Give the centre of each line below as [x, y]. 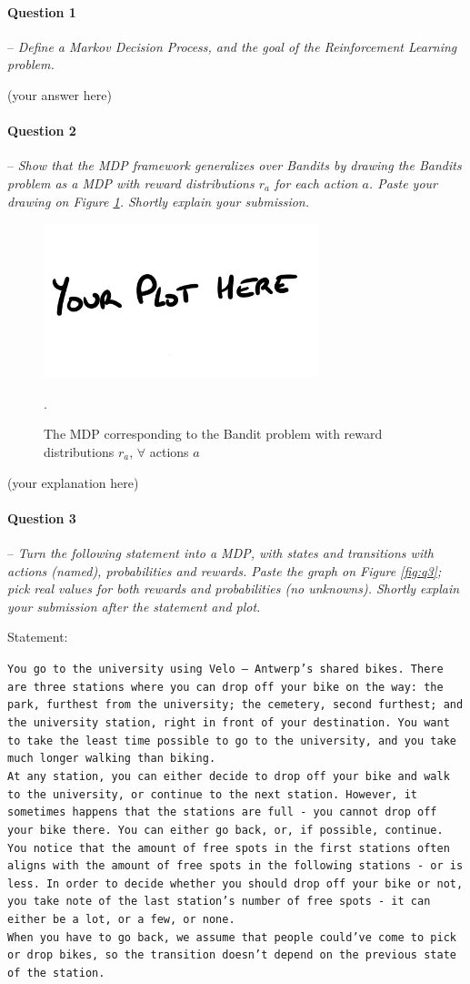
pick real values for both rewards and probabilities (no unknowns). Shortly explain [234, 588]
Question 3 [42, 517]
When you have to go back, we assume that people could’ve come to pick [232, 937]
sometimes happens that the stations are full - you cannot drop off [222, 812]
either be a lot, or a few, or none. [121, 920]
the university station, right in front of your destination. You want [229, 722]
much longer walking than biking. [112, 759]
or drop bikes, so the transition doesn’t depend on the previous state [232, 955]
